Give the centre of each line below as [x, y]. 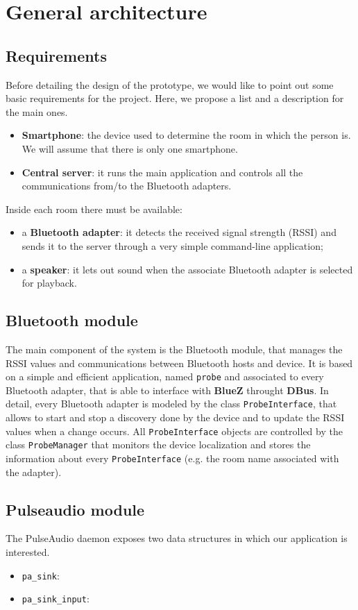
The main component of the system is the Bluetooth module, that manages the [174, 349]
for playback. [49, 283]
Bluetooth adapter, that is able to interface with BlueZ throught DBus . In [167, 390]
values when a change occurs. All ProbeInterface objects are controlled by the [174, 431]
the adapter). [34, 472]
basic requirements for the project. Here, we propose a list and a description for [175, 98]
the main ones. [37, 111]
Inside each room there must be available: [94, 209]
